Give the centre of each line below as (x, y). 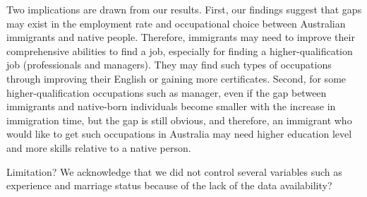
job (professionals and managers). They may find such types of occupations (169, 65)
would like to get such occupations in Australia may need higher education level (179, 134)
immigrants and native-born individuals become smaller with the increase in (171, 106)
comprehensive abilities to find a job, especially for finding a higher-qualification (180, 50)
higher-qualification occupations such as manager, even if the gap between (167, 92)
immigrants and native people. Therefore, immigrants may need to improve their (181, 37)
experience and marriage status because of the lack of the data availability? (169, 185)
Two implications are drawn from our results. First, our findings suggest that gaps (184, 9)
